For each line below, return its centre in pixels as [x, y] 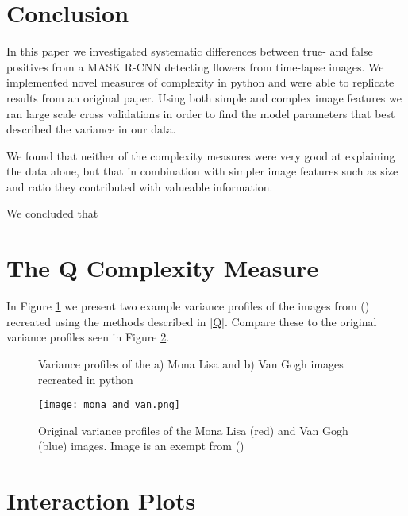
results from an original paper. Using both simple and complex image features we [204, 97]
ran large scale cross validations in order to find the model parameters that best [201, 113]
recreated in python [86, 379]
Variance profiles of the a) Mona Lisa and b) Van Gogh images [191, 363]
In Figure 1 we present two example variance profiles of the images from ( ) [188, 306]
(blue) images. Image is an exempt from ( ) [141, 446]
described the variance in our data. [91, 129]
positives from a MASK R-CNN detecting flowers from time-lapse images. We [195, 66]
